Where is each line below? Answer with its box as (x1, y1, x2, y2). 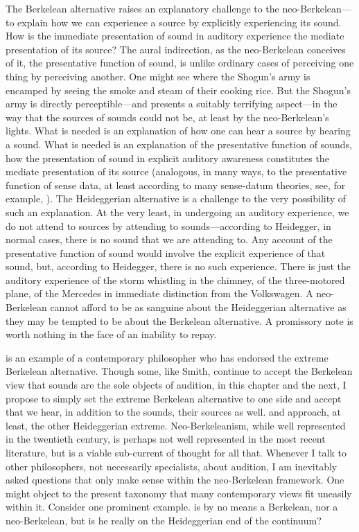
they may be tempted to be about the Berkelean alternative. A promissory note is (6, 313, 353, 328)
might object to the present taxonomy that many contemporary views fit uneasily (6, 486, 352, 500)
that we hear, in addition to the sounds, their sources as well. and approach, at (6, 405, 341, 419)
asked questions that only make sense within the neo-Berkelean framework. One (6, 472, 344, 487)
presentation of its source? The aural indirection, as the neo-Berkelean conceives (6, 42, 346, 56)
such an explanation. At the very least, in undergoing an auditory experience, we (6, 204, 349, 219)
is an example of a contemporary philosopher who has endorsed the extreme (6, 350, 329, 364)
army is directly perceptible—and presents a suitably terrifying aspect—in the (6, 96, 338, 111)
